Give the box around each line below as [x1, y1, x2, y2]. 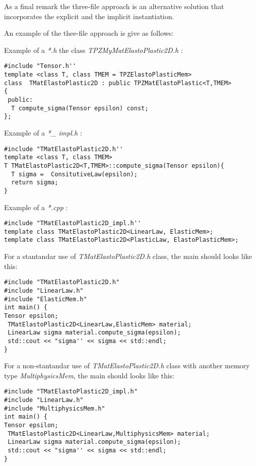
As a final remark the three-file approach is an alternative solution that [4, 1, 224, 11]
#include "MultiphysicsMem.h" [4, 405, 105, 412]
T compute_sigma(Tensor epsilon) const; [11, 104, 149, 112]
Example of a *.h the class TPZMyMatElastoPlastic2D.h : [4, 44, 183, 55]
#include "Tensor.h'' [4, 62, 77, 70]
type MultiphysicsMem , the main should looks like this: [4, 370, 174, 380]
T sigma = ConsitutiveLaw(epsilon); [11, 170, 138, 178]
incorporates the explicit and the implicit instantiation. [4, 11, 174, 21]
